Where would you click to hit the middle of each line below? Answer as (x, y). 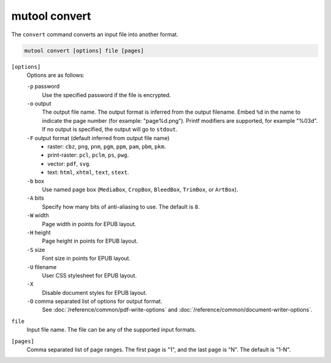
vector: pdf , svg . (69, 163)
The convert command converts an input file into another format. (95, 34)
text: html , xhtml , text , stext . (88, 173)
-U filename (42, 267)
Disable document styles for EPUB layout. (94, 292)
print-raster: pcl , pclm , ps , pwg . (88, 155)
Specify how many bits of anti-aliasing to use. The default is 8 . (121, 206)
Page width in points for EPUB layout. (89, 224)
